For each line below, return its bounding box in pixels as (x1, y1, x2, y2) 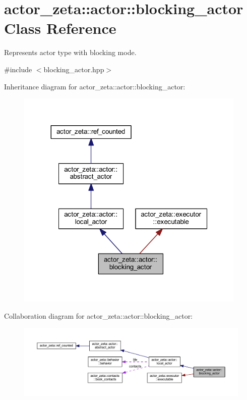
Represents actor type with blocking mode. (4, 47, 137, 58)
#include (4, 64, 32, 74)
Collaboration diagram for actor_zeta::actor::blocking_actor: (4, 310, 193, 321)
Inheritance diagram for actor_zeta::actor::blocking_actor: (4, 81, 186, 91)
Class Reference (4, 18, 116, 38)
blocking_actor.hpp (43, 64, 104, 74)
